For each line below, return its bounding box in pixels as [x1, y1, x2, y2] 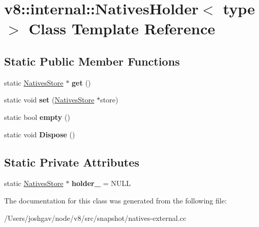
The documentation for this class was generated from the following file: [4, 195, 227, 205]
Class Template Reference [29, 18, 215, 39]
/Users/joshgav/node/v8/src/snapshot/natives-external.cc [4, 212, 186, 223]
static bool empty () [4, 111, 70, 122]
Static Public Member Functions [4, 53, 180, 69]
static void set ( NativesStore [4, 94, 95, 105]
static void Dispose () [4, 129, 75, 139]
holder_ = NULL [72, 178, 131, 189]
